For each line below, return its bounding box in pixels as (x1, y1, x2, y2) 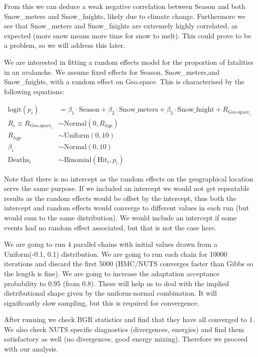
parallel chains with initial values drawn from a (73, 239, 218, 249)
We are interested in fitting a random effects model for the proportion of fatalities (4, 56, 254, 67)
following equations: (4, 86, 65, 96)
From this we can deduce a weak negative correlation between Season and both (4, 1, 246, 11)
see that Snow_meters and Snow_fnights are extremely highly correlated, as (4, 20, 238, 31)
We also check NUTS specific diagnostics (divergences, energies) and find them (4, 324, 244, 334)
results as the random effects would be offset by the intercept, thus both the (4, 192, 237, 203)
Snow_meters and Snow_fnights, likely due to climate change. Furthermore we (4, 10, 246, 21)
